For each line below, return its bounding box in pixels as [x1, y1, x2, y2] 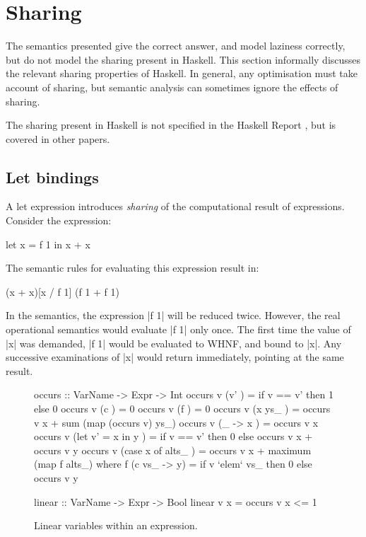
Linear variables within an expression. [34, 518, 198, 533]
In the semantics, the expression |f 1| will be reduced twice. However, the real [6, 308, 341, 323]
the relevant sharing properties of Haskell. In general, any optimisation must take [6, 66, 358, 81]
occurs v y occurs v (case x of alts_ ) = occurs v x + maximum [34, 442, 312, 457]
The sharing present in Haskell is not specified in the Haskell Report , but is [6, 117, 336, 132]
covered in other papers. [6, 131, 110, 146]
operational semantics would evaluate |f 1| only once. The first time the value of [6, 322, 351, 337]
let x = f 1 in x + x [6, 236, 90, 251]
